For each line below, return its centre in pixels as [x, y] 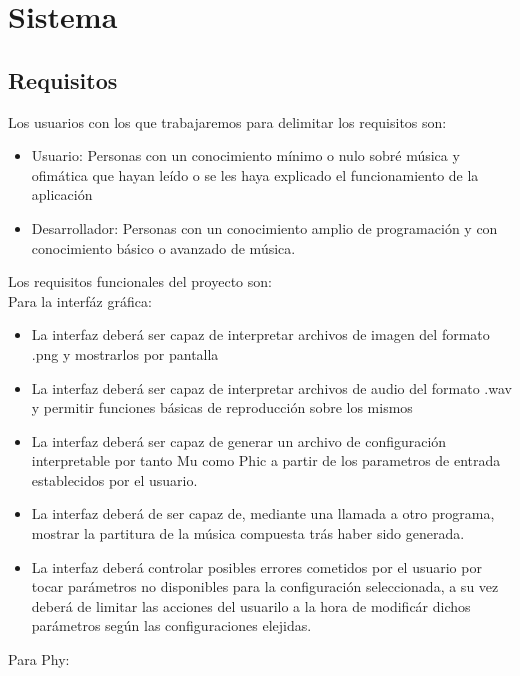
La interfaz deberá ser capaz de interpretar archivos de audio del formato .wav [271, 387]
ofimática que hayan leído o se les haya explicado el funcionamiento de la [255, 174]
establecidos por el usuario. [114, 479]
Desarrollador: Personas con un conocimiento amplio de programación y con [264, 227]
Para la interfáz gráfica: [80, 300]
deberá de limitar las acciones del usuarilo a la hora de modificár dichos [251, 605]
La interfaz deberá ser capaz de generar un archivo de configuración [239, 440]
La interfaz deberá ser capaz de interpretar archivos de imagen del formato [260, 334]
